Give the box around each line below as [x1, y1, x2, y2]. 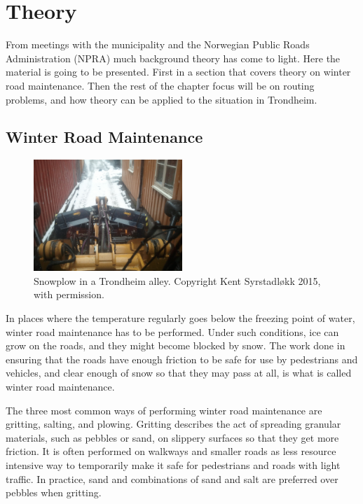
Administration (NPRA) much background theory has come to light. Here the [6, 50, 341, 65]
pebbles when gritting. [6, 485, 102, 500]
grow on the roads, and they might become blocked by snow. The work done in [6, 338, 345, 353]
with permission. [34, 287, 104, 302]
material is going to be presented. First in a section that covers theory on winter [6, 64, 351, 79]
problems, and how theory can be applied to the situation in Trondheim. [6, 92, 317, 106]
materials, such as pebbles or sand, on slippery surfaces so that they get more [6, 430, 339, 444]
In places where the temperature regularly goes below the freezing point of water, [6, 311, 355, 325]
